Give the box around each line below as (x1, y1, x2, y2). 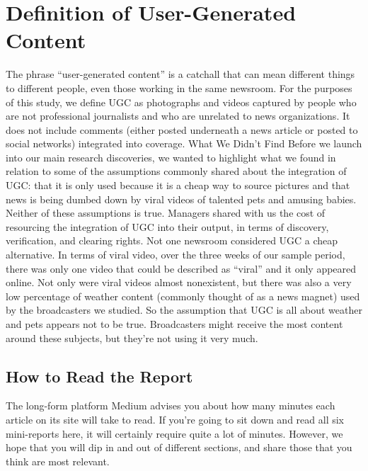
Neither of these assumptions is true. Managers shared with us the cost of (6, 205, 326, 220)
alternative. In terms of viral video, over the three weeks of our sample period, (6, 247, 345, 262)
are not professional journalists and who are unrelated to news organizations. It (6, 108, 350, 123)
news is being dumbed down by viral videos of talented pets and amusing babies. (6, 191, 357, 206)
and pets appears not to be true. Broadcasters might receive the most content (6, 317, 343, 331)
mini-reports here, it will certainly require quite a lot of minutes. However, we (6, 426, 343, 441)
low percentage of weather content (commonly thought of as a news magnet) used (6, 288, 360, 303)
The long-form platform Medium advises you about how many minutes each (6, 398, 335, 413)
